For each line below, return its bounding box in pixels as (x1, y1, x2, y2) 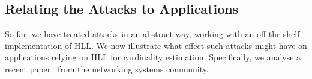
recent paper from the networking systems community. (5, 62, 209, 75)
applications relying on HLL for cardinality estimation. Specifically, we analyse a (5, 51, 301, 63)
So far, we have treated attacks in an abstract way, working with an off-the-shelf (5, 28, 300, 40)
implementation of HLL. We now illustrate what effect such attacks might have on (5, 39, 307, 51)
